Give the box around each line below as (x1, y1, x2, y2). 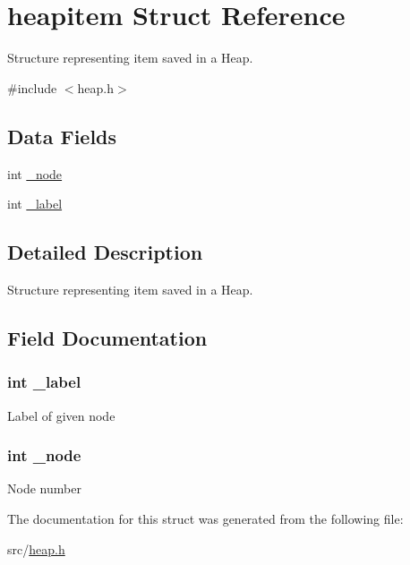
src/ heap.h (7, 539, 65, 558)
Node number (7, 479, 81, 498)
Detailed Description (7, 238, 203, 266)
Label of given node (7, 406, 115, 424)
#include (7, 78, 57, 97)
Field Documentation (7, 323, 208, 351)
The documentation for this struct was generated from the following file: (7, 509, 404, 527)
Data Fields (7, 122, 117, 150)
